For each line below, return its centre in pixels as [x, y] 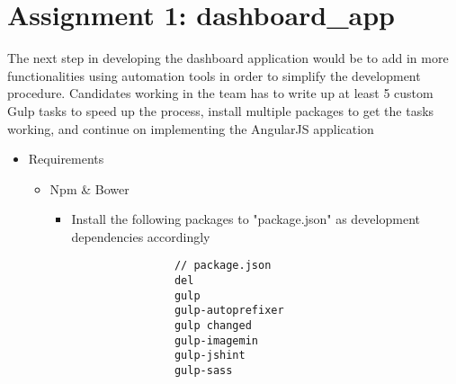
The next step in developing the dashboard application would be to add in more [228, 58]
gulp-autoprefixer [229, 311]
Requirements [66, 159]
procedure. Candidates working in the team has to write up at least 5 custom [220, 93]
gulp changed [213, 326]
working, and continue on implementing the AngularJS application [191, 128]
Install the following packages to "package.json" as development [246, 219]
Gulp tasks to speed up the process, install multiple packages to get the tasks [221, 110]
